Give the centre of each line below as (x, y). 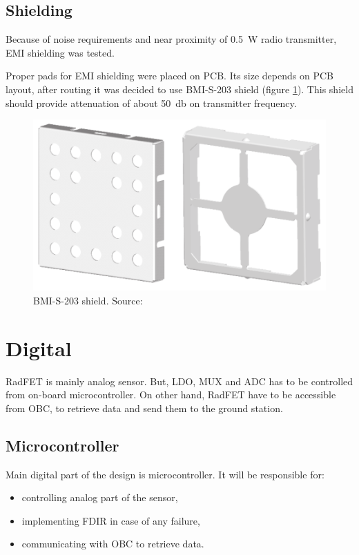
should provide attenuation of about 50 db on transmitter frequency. (151, 103)
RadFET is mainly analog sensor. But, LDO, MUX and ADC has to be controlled (179, 381)
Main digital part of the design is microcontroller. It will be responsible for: (165, 474)
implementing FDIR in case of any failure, (111, 520)
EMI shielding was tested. (60, 52)
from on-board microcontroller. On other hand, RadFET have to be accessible (171, 395)
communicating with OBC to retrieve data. (113, 544)
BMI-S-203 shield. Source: (88, 300)
